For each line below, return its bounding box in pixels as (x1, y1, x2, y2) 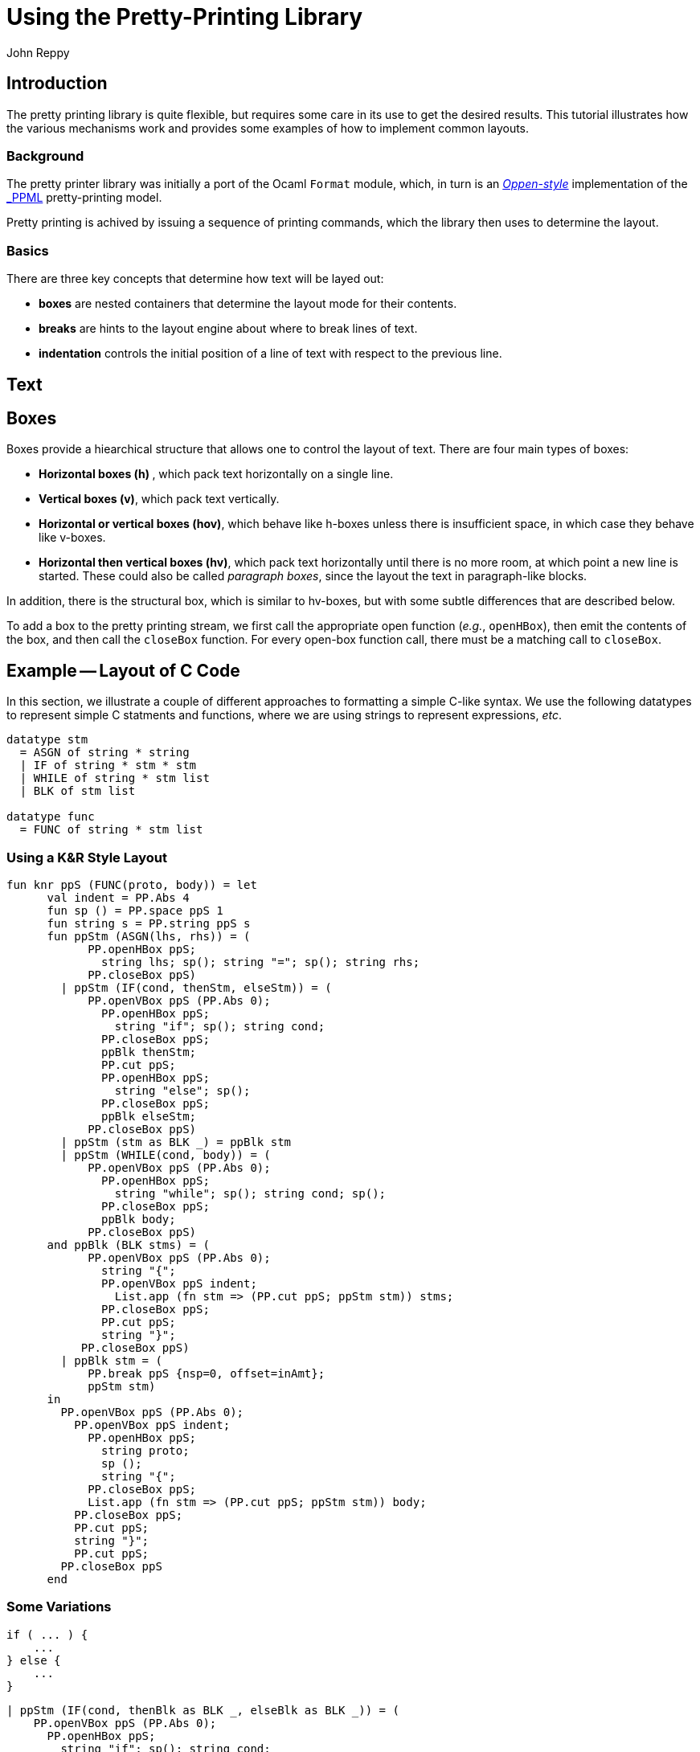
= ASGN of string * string (19, 746, 190, 759)
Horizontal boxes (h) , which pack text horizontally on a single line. (39, 467, 394, 481)
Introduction (6, 73, 108, 94)
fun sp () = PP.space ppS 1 (47, 903, 223, 917)
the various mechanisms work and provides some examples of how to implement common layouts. (6, 121, 530, 135)
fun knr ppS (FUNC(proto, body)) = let (6, 878, 257, 891)
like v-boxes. (39, 530, 106, 545)
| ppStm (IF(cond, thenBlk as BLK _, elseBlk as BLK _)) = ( (6, 1703, 399, 1717)
